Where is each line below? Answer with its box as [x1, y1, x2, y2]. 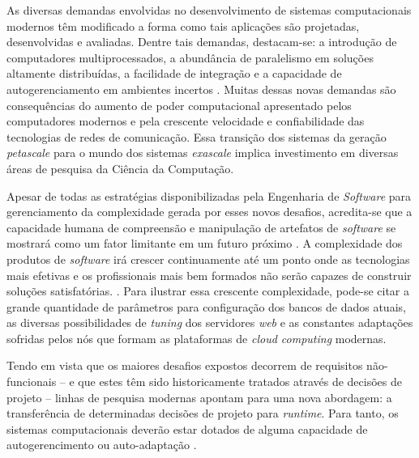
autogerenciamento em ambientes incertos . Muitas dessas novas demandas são [6, 80, 396, 97]
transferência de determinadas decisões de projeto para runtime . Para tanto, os [6, 405, 399, 422]
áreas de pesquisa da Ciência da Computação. [6, 159, 234, 176]
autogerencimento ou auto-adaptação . [6, 436, 197, 453]
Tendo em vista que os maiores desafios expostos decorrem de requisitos [6, 357, 363, 374]
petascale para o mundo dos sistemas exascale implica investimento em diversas [6, 144, 399, 161]
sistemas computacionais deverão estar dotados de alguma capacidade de [6, 420, 368, 437]
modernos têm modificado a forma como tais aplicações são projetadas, [6, 17, 360, 34]
